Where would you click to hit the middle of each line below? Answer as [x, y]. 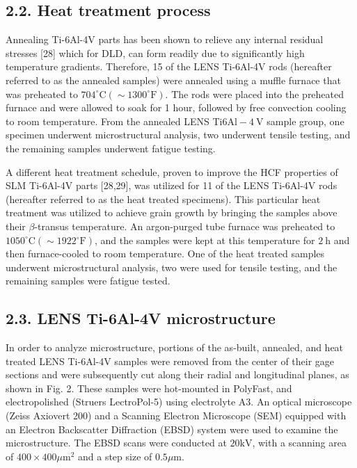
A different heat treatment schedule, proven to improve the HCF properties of [172, 171]
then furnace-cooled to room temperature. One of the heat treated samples [165, 253]
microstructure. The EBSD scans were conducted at [116, 443]
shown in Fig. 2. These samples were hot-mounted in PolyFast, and [149, 388]
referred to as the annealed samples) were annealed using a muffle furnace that [173, 80]
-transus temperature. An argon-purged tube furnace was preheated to [185, 226]
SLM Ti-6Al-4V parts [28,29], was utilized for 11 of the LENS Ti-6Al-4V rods [172, 185]
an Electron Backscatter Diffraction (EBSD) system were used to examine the [172, 429]
